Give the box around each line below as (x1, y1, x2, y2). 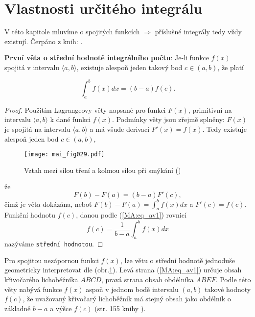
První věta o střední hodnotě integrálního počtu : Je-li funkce (4, 52, 209, 63)
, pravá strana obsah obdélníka (101, 274, 194, 285)
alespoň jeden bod (4, 133, 59, 144)
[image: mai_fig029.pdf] (24, 151, 105, 158)
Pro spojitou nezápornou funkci (4, 255, 99, 265)
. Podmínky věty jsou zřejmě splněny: (112, 114, 225, 124)
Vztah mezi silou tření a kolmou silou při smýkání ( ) (24, 165, 181, 175)
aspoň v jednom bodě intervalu (86, 284, 179, 294)
